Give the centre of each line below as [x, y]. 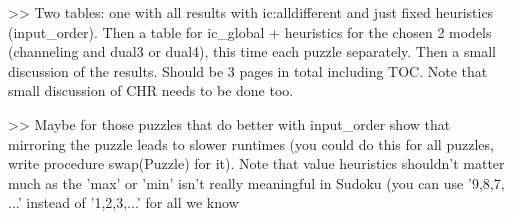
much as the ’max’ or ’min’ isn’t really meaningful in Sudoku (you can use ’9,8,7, [256, 182]
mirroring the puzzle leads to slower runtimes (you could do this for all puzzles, [251, 143]
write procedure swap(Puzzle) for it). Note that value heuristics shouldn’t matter [256, 163]
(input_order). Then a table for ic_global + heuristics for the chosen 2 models [250, 31]
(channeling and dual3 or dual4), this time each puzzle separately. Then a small [252, 51]
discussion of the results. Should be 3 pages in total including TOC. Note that [248, 70]
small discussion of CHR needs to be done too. [151, 90]
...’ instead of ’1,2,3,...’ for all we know [123, 202]
